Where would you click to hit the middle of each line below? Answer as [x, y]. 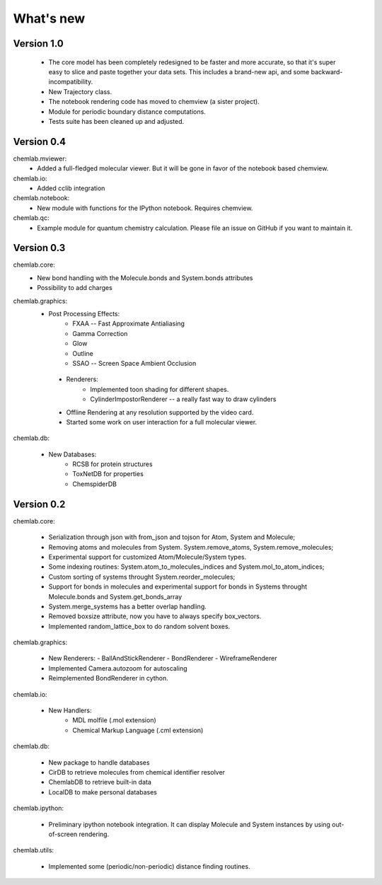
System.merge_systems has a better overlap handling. [127, 606]
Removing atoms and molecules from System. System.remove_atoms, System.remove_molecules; [191, 547]
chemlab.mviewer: [40, 158]
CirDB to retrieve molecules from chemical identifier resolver [137, 772]
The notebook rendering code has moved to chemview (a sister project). [154, 102]
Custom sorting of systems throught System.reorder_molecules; [142, 577]
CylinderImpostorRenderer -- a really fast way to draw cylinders [183, 399]
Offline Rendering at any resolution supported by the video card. [160, 412]
